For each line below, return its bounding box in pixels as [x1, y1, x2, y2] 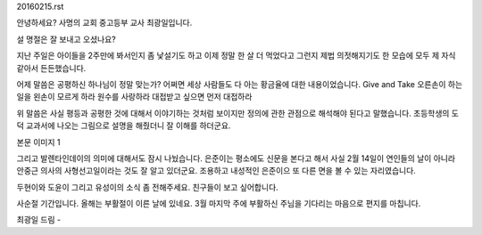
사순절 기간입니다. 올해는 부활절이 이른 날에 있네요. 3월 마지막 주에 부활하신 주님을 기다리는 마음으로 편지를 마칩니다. [16, 199, 421, 209]
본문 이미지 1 [16, 136, 61, 147]
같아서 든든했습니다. [16, 62, 87, 73]
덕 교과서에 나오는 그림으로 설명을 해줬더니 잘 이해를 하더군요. [16, 120, 231, 131]
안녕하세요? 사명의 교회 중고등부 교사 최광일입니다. [16, 18, 193, 28]
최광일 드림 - [16, 215, 62, 225]
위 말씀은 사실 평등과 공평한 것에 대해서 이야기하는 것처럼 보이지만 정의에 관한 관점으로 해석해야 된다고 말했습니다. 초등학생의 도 [16, 108, 460, 118]
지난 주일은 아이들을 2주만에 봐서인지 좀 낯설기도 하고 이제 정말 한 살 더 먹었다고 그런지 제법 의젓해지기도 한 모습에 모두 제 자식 [16, 50, 456, 61]
